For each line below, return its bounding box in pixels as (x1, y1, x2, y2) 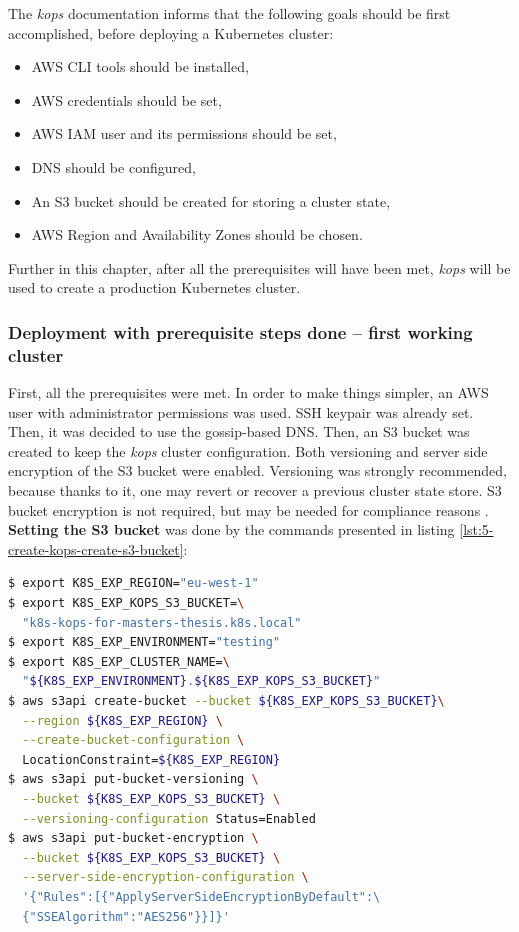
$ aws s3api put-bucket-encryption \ (8, 831, 259, 846)
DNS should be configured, (31, 156, 196, 177)
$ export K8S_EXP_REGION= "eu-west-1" (8, 576, 259, 591)
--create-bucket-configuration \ (22, 733, 245, 748)
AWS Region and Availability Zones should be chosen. (31, 224, 363, 245)
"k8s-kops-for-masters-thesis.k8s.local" (22, 615, 302, 630)
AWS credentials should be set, (31, 89, 222, 110)
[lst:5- (459, 519, 494, 540)
